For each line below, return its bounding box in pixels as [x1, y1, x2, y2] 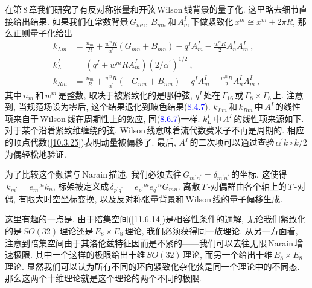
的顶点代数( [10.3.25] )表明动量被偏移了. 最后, [5, 136, 176, 149]
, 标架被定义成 [53, 179, 109, 192]
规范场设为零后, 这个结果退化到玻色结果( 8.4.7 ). [27, 100, 211, 113]
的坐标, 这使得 [231, 168, 287, 181]
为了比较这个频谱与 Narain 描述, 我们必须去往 [5, 168, 182, 181]
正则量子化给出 [13, 27, 72, 39]
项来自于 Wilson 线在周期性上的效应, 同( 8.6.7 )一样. [5, 112, 200, 124]
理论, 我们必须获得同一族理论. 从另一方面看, [124, 225, 298, 237]
